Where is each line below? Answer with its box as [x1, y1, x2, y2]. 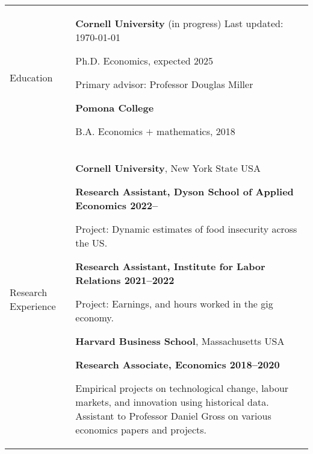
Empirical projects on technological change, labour [75, 381, 289, 395]
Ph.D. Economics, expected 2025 [75, 54, 214, 68]
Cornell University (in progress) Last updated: [75, 16, 284, 30]
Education [10, 70, 53, 84]
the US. [75, 236, 108, 250]
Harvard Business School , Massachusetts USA [75, 334, 285, 348]
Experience [10, 298, 56, 313]
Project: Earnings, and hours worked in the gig [75, 297, 273, 311]
